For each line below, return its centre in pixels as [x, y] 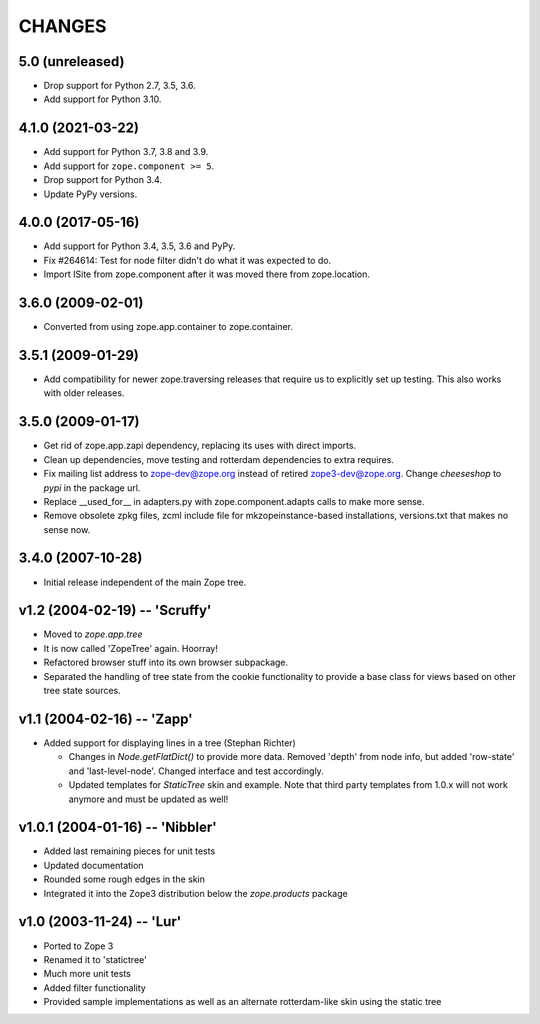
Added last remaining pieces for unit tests [129, 851]
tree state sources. [82, 691]
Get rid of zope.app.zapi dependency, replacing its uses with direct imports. [200, 446]
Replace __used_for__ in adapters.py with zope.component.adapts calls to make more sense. [234, 501]
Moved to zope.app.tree [93, 634]
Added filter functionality [95, 987]
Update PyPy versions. [90, 194]
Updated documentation [93, 865]
